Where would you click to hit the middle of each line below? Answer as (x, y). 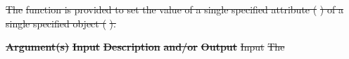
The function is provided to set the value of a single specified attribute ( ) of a (174, 9)
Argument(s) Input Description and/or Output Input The (145, 47)
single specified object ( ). (61, 23)
